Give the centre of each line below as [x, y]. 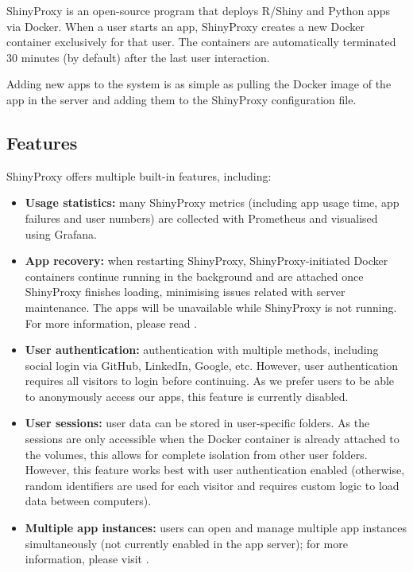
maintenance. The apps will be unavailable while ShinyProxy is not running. [211, 307]
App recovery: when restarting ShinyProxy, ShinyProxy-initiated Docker [206, 261]
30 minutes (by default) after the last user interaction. [138, 57]
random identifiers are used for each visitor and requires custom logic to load [212, 485]
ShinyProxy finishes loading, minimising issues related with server [185, 292]
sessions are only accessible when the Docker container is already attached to [212, 439]
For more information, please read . [111, 323]
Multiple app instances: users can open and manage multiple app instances [216, 528]
